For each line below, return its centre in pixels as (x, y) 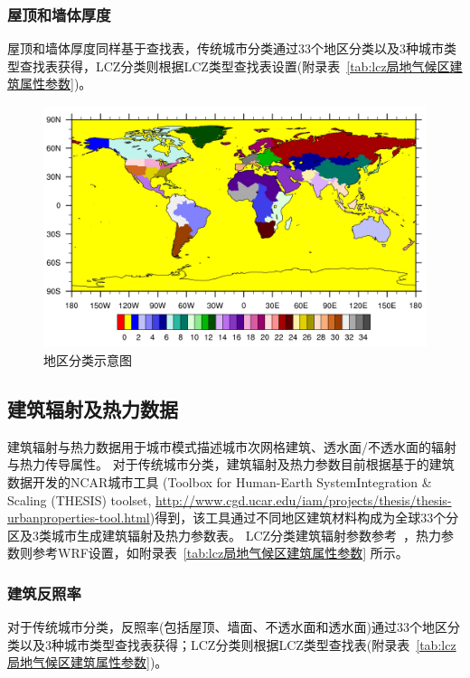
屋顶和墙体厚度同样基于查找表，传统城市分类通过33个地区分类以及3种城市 (226, 48)
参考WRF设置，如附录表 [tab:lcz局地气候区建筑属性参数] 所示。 (220, 553)
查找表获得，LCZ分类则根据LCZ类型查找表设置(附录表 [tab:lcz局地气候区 (235, 66)
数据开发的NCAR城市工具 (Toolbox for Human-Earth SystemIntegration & (220, 482)
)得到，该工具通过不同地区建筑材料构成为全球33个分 (304, 518)
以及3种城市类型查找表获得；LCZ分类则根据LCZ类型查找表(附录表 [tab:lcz (238, 644)
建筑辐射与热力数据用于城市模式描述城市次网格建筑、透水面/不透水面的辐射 (232, 446)
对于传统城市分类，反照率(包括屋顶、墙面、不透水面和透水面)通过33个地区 (227, 627)
